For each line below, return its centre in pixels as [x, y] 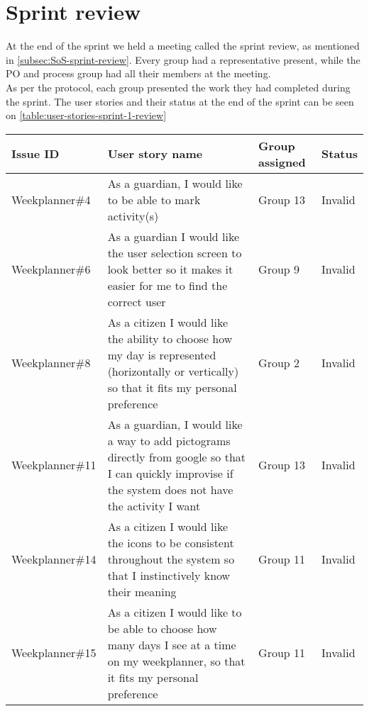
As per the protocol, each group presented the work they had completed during [178, 87]
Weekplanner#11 [54, 465]
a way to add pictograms [169, 440]
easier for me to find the [167, 285]
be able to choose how [162, 628]
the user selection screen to [175, 252]
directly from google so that [177, 457]
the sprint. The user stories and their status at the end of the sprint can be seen [180, 101]
